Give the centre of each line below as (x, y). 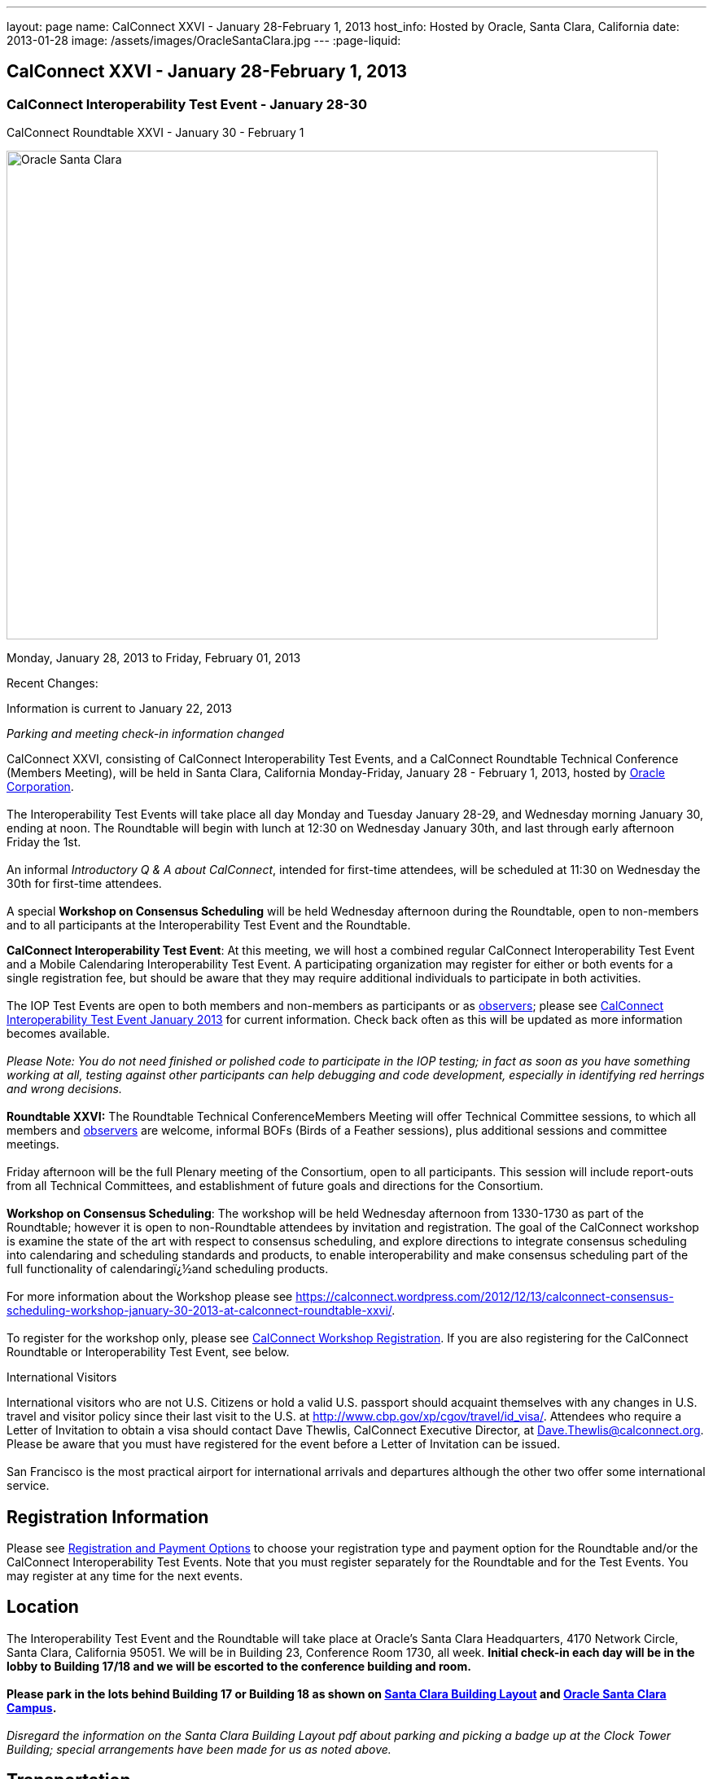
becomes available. (58, 1034)
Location (43, 1607)
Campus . (32, 1707)
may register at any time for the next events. (125, 1576)
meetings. (33, 1144)
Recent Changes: (52, 683)
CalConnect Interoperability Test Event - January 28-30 (187, 104)
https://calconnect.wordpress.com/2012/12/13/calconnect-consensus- (485, 1297)
